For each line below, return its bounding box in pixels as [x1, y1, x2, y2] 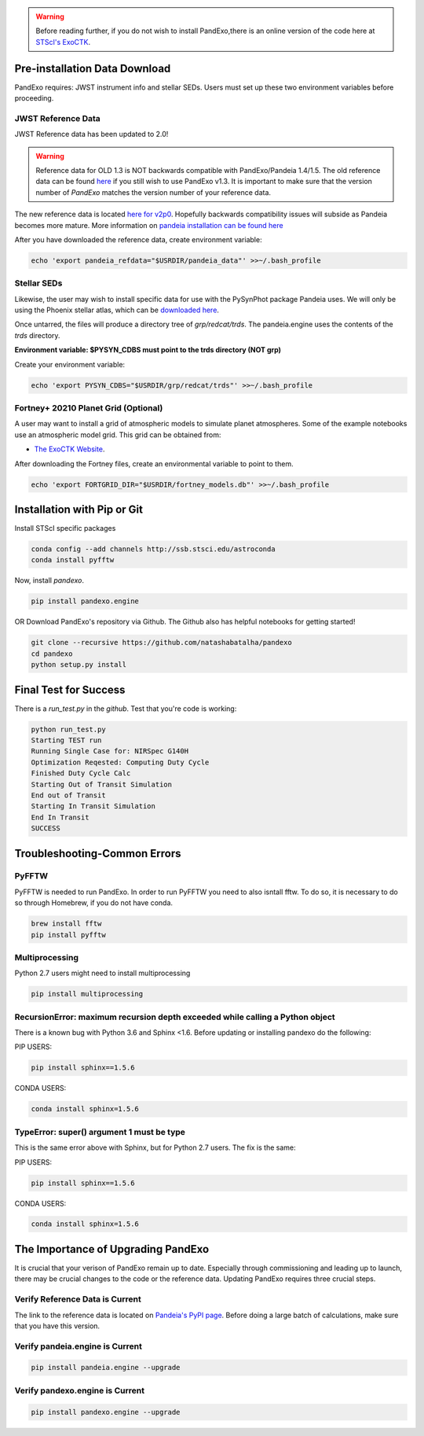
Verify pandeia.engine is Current [14, 1341, 143, 1352]
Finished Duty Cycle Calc [31, 769, 131, 778]
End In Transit [31, 812, 90, 822]
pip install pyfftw [31, 930, 106, 939]
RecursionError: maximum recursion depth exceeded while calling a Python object [14, 1011, 335, 1022]
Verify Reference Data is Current [14, 1294, 141, 1305]
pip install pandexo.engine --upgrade [31, 1408, 181, 1416]
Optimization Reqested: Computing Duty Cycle [31, 757, 210, 767]
